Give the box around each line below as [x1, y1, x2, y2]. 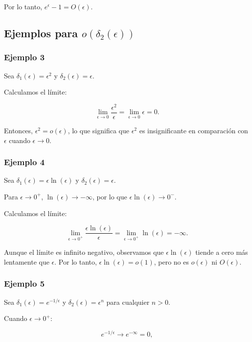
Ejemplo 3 [4, 51, 45, 63]
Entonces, [4, 125, 33, 135]
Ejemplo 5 [4, 277, 45, 290]
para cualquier [106, 296, 150, 307]
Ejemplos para [4, 25, 78, 40]
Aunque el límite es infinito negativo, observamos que [4, 247, 164, 257]
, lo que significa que [68, 125, 129, 135]
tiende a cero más [195, 247, 248, 257]
